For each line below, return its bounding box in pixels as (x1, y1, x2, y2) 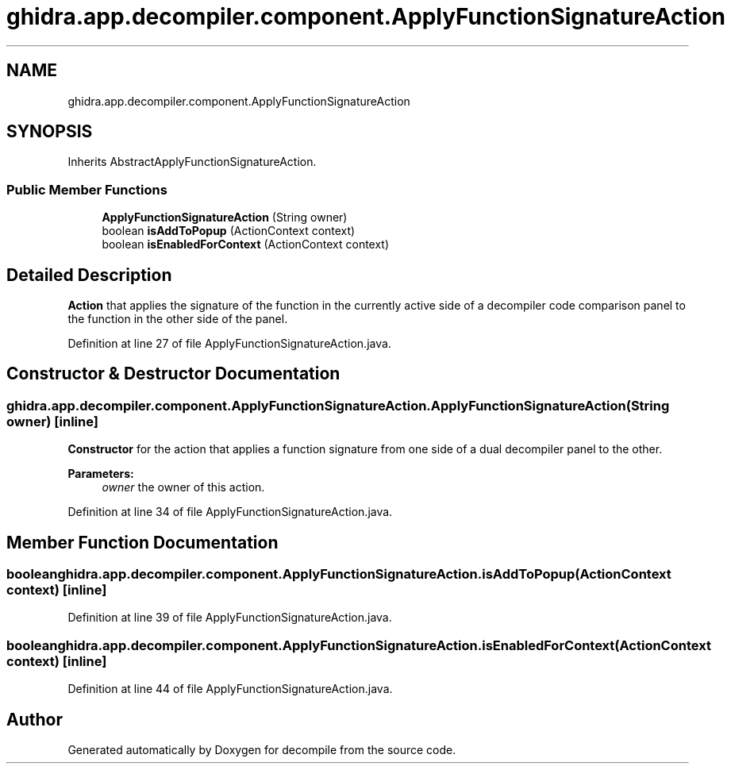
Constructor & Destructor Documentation (6, 364, 340, 384)
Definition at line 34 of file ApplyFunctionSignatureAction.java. (67, 505, 393, 519)
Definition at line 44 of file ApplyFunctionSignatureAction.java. (67, 682, 393, 696)
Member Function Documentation (6, 532, 279, 552)
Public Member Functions (6, 181, 167, 198)
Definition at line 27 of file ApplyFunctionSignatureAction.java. (67, 337, 391, 351)
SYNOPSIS (6, 121, 93, 142)
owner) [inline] (6, 413, 98, 429)
